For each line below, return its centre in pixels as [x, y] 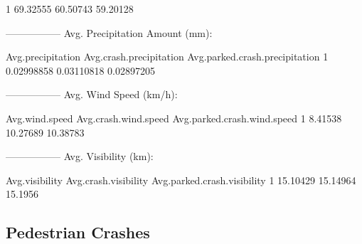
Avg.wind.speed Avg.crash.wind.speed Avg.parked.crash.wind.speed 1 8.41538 [174, 118]
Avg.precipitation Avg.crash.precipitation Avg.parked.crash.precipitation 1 [167, 57]
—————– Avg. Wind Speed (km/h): [92, 94]
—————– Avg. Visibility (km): [80, 156]
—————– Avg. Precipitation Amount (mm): [109, 32]
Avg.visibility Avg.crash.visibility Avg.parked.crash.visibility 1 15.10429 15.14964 [181, 180]
